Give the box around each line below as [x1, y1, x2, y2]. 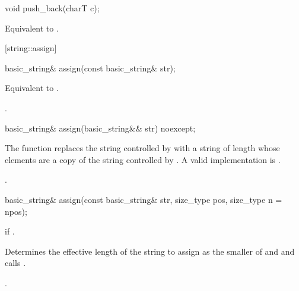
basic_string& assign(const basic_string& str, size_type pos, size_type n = [5, 193, 282, 205]
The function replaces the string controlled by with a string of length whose [5, 142, 280, 154]
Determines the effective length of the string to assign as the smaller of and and [5, 245, 295, 257]
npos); [5, 205, 27, 217]
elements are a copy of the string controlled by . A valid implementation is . [5, 153, 281, 165]
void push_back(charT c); [5, 2, 100, 14]
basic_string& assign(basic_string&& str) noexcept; [5, 121, 196, 134]
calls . [5, 256, 26, 269]
